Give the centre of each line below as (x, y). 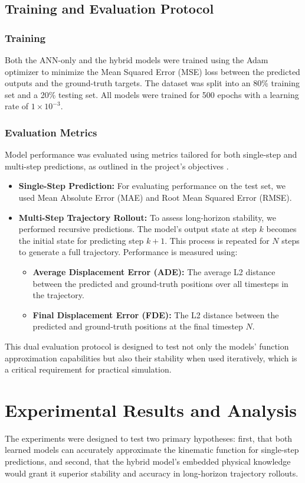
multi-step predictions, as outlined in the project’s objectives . (117, 166)
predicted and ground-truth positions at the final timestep (138, 326)
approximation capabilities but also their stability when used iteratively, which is (151, 358)
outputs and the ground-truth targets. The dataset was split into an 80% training (152, 83)
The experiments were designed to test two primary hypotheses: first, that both (149, 438)
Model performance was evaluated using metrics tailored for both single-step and (151, 154)
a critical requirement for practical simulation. (88, 369)
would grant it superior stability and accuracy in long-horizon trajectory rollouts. (152, 473)
